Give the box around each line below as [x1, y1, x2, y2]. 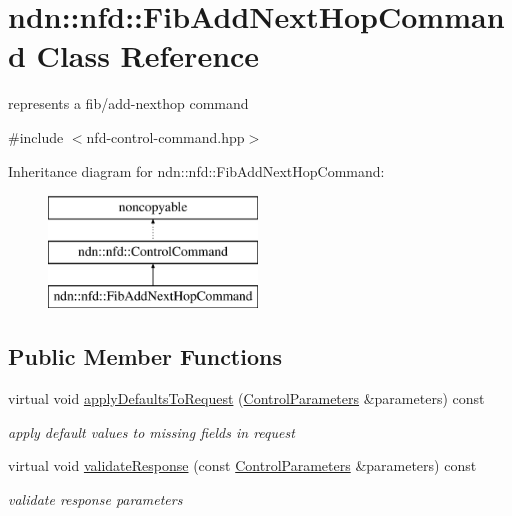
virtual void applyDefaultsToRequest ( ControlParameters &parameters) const [8, 388, 485, 409]
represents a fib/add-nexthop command [8, 93, 249, 114]
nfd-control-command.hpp [86, 126, 245, 147]
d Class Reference [8, 35, 260, 76]
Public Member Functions [8, 341, 282, 372]
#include [8, 126, 64, 147]
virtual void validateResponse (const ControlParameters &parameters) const [8, 455, 477, 476]
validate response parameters [8, 489, 183, 510]
